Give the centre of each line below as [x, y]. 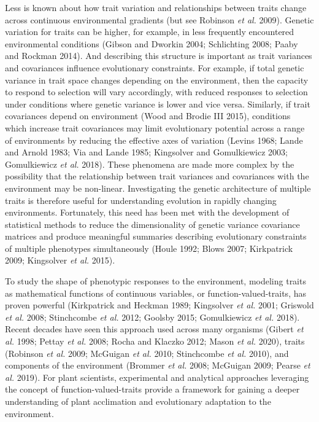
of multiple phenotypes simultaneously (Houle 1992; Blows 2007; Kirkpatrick [149, 248]
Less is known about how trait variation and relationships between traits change [156, 7]
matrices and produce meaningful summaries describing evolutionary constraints [156, 236]
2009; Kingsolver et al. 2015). [60, 260]
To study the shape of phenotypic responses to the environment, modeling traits [156, 281]
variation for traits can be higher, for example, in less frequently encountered [150, 32]
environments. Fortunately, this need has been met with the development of [147, 212]
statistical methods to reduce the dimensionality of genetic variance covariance [152, 224]
